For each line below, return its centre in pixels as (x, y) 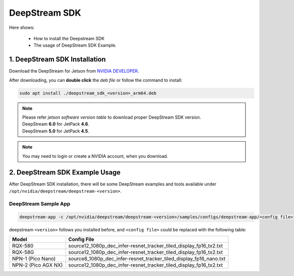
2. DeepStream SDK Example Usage (65, 172)
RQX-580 (23, 246)
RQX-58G (23, 252)
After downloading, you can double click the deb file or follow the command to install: (96, 80)
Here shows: (22, 27)
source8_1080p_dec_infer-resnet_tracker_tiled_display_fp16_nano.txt (147, 258)
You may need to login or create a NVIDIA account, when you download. (95, 156)
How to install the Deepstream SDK (69, 38)
